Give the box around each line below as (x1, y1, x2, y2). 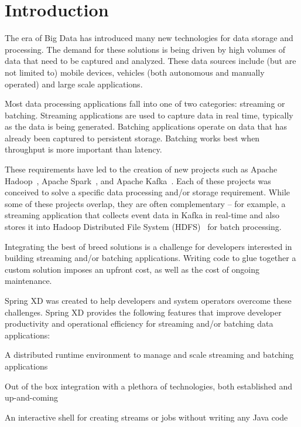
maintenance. (5, 274, 52, 287)
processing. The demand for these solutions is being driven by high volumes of (5, 43, 285, 55)
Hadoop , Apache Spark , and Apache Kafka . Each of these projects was (5, 174, 271, 187)
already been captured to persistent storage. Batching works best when (5, 131, 260, 144)
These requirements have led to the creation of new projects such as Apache (5, 163, 278, 175)
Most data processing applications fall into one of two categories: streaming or (5, 97, 285, 110)
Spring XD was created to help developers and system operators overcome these (5, 294, 292, 306)
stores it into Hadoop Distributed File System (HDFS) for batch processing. (5, 221, 282, 233)
